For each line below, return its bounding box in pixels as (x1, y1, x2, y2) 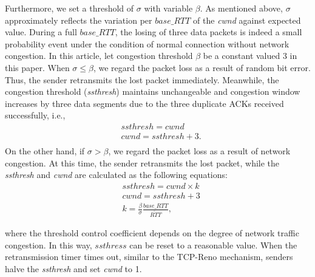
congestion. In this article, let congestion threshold (5, 49, 193, 62)
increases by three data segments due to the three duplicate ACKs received (5, 97, 284, 109)
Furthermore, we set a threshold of (5, 2, 134, 14)
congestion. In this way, (5, 238, 92, 251)
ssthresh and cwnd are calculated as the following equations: (5, 168, 228, 181)
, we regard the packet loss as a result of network (108, 145, 291, 157)
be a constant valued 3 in (203, 49, 297, 62)
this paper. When (5, 61, 70, 74)
